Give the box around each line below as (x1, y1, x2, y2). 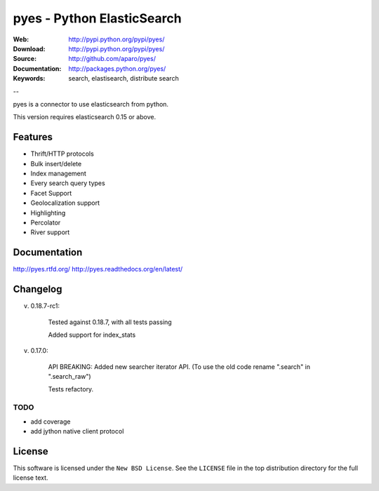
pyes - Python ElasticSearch (13, 11, 182, 26)
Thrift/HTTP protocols (30, 149, 94, 158)
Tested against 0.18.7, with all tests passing (48, 318, 172, 326)
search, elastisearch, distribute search (68, 74, 179, 83)
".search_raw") (48, 372, 91, 381)
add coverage (30, 417, 71, 426)
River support (30, 228, 70, 236)
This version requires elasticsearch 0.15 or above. (13, 113, 157, 121)
